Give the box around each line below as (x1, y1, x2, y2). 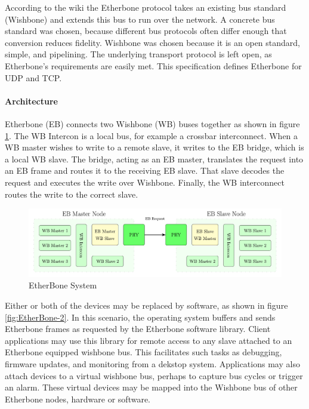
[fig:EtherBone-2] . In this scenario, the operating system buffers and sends (5, 310, 276, 323)
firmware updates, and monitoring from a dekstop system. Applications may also (5, 357, 300, 370)
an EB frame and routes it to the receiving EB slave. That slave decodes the (5, 164, 285, 177)
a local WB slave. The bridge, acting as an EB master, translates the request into (5, 152, 304, 165)
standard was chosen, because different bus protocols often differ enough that (5, 24, 287, 37)
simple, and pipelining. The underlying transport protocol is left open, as (5, 48, 272, 60)
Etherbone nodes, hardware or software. (5, 392, 151, 405)
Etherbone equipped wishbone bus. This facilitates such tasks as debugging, (5, 346, 282, 358)
